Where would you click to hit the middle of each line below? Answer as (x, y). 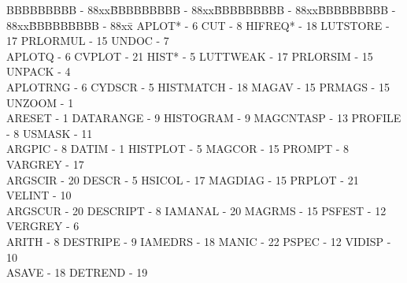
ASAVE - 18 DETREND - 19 (77, 272)
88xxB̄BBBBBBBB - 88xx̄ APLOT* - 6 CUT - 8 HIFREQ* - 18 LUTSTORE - (198, 25)
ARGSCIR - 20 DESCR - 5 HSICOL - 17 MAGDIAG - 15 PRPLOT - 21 (183, 179)
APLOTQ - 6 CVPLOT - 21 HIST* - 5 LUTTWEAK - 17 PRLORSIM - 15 (190, 56)
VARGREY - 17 (45, 164)
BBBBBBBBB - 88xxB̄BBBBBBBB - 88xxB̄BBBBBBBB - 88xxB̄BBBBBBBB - (201, 9)
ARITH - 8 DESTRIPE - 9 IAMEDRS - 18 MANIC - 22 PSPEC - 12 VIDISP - (199, 241)
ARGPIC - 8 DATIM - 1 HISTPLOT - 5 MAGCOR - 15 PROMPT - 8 (178, 149)
